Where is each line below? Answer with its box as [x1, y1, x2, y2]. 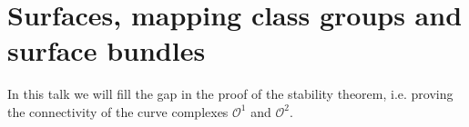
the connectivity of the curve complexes [7, 102, 229, 121]
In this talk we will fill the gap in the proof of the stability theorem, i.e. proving [7, 84, 454, 103]
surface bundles [7, 32, 206, 69]
